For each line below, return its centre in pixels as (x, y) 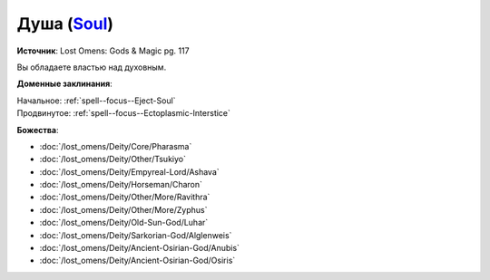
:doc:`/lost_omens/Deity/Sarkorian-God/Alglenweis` (136, 235)
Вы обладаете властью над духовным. (92, 67)
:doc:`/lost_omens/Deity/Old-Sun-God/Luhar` (124, 223)
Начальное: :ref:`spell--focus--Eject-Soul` (96, 101)
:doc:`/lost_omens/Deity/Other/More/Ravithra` (125, 197)
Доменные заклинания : (64, 84)
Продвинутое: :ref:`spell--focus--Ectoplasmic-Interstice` (124, 113)
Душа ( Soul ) (65, 24)
